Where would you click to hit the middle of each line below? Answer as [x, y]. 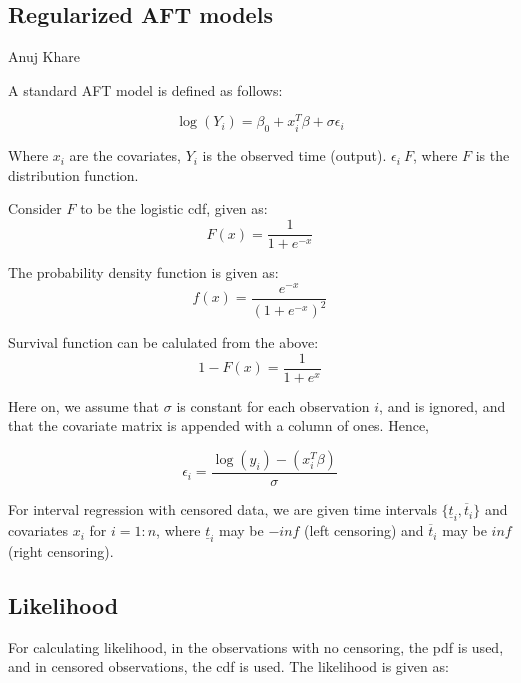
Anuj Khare [44, 56]
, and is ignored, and [442, 405]
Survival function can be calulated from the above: [163, 342]
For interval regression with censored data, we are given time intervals [222, 509]
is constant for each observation [273, 405]
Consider [35, 208]
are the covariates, [125, 155]
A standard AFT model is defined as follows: [145, 89]
